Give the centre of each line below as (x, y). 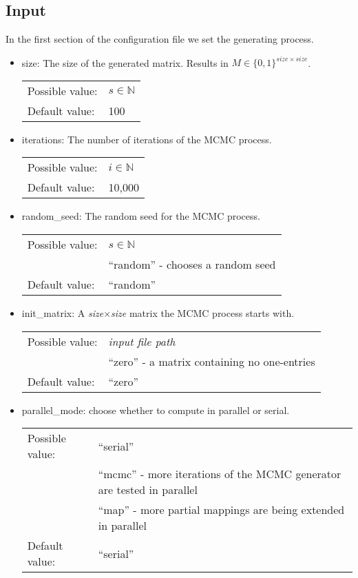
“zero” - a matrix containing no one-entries (212, 361)
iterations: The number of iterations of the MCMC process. (147, 139)
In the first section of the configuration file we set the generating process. (160, 39)
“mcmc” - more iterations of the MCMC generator (220, 474)
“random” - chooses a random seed (192, 265)
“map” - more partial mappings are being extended (221, 510)
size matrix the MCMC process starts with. (203, 313)
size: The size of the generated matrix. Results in (125, 62)
